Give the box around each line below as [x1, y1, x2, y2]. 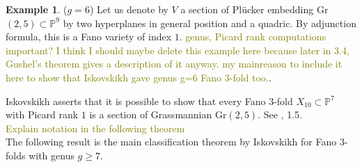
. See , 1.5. [258, 107, 302, 122]
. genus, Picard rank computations [179, 29, 326, 44]
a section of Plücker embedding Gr [180, 2, 329, 16]
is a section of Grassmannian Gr [89, 107, 227, 122]
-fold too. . [229, 70, 271, 84]
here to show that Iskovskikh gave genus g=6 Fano [6, 70, 222, 84]
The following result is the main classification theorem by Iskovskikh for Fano [6, 134, 337, 149]
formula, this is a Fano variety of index [6, 29, 172, 44]
